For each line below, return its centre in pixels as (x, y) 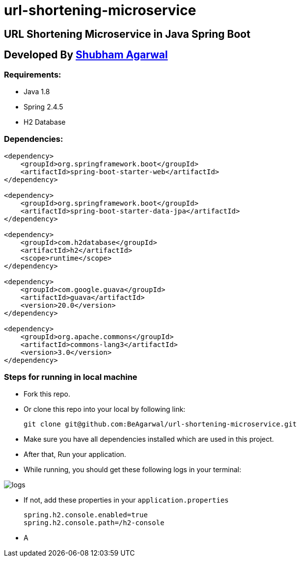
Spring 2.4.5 (43, 107)
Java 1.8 (37, 91)
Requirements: (33, 74)
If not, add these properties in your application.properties (126, 500)
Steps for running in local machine (71, 377)
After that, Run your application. (75, 454)
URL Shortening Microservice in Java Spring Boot (127, 34)
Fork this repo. (47, 394)
